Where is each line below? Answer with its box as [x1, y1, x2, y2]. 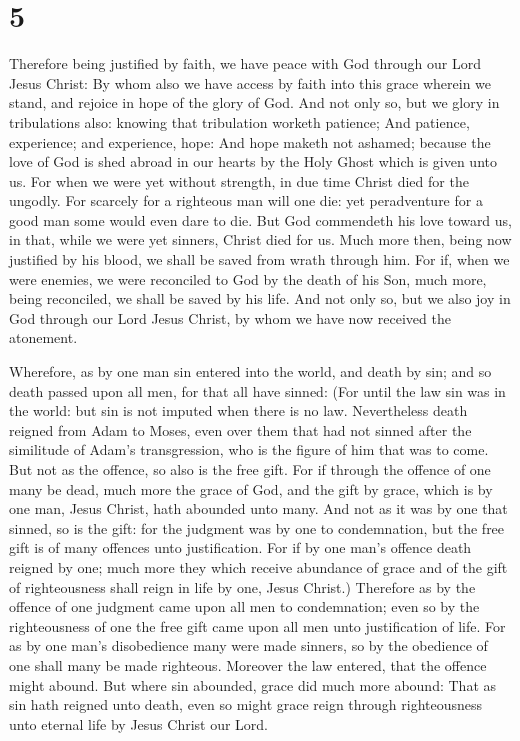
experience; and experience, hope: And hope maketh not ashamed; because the [9, 131, 491, 152]
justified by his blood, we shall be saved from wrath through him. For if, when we [9, 249, 510, 270]
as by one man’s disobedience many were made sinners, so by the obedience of [9, 635, 488, 656]
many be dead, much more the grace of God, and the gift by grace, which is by [9, 478, 493, 499]
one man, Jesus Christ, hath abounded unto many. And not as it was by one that [9, 498, 508, 519]
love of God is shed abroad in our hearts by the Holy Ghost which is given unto [9, 151, 497, 172]
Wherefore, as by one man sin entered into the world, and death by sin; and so [9, 361, 492, 382]
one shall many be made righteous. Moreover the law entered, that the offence [9, 654, 487, 675]
